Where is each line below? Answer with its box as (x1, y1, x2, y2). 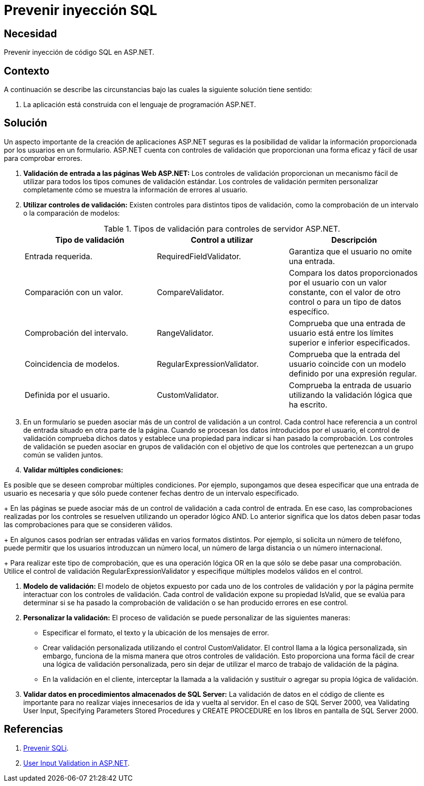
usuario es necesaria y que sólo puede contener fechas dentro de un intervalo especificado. (4, 488, 299, 497)
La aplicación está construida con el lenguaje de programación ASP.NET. (23, 100, 256, 109)
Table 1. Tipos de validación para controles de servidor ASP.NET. (104, 223, 340, 234)
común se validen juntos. (23, 450, 103, 459)
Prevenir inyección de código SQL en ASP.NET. (4, 48, 155, 57)
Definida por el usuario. (25, 390, 110, 400)
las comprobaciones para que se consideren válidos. (4, 520, 173, 529)
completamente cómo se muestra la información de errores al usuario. (23, 185, 248, 194)
